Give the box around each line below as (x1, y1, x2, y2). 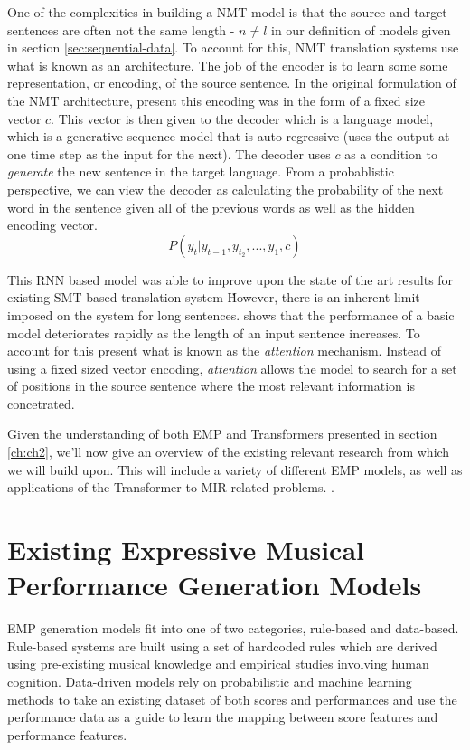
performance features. (7, 725, 127, 744)
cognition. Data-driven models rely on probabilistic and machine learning (7, 671, 412, 690)
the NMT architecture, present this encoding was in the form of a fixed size (7, 90, 426, 109)
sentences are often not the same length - (7, 20, 235, 39)
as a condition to (344, 144, 437, 163)
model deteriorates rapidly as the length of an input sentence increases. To (7, 323, 420, 342)
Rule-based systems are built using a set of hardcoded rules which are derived (7, 636, 437, 655)
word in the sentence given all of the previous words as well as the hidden (7, 197, 415, 216)
